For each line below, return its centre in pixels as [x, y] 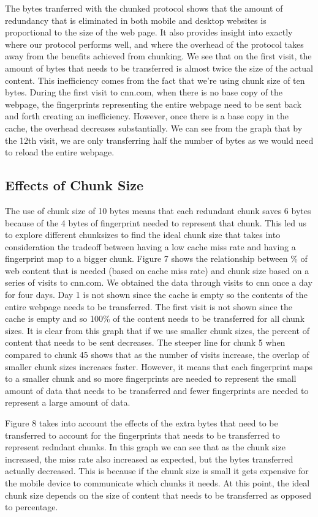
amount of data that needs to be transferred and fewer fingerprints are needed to [157, 390]
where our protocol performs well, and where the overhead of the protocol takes [154, 44]
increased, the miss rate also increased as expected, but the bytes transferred [149, 459]
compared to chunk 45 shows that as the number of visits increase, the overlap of [157, 355]
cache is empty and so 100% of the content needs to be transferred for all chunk [155, 318]
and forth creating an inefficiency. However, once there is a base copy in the [147, 116]
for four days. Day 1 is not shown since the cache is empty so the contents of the [156, 295]
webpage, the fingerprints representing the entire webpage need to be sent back [153, 104]
